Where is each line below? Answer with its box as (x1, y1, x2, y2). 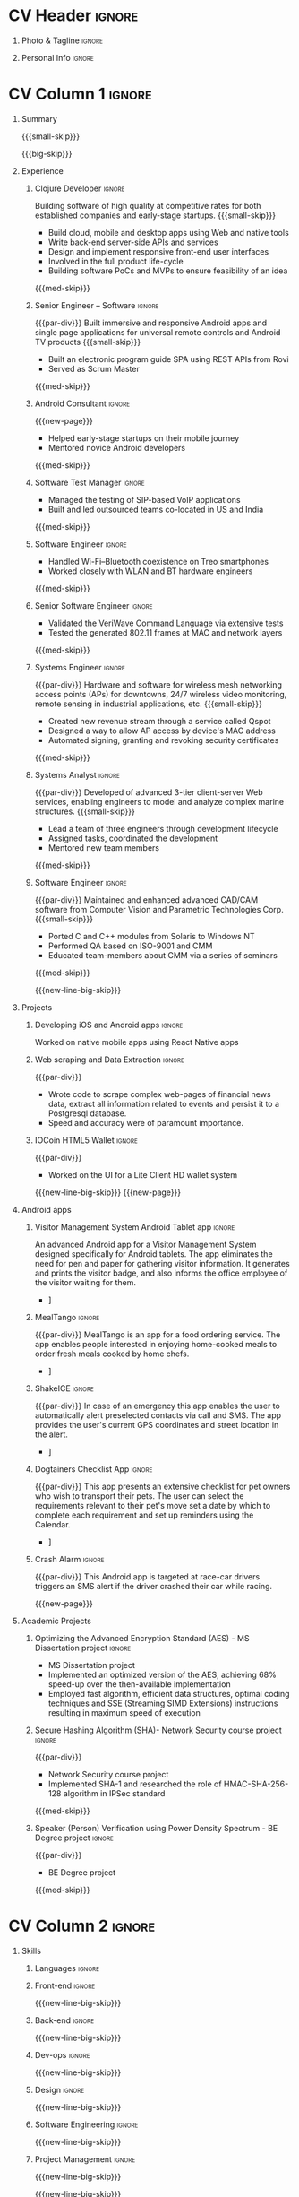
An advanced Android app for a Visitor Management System (34, 1239, 257, 1250)
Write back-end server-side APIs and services (47, 237, 218, 247)
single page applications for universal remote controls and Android (34, 326, 281, 337)
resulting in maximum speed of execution (47, 1707, 201, 1717)
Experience (21, 165, 64, 176)
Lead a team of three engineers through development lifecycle (47, 823, 278, 834)
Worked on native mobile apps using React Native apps (34, 1036, 239, 1047)
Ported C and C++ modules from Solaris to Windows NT (47, 930, 256, 941)
